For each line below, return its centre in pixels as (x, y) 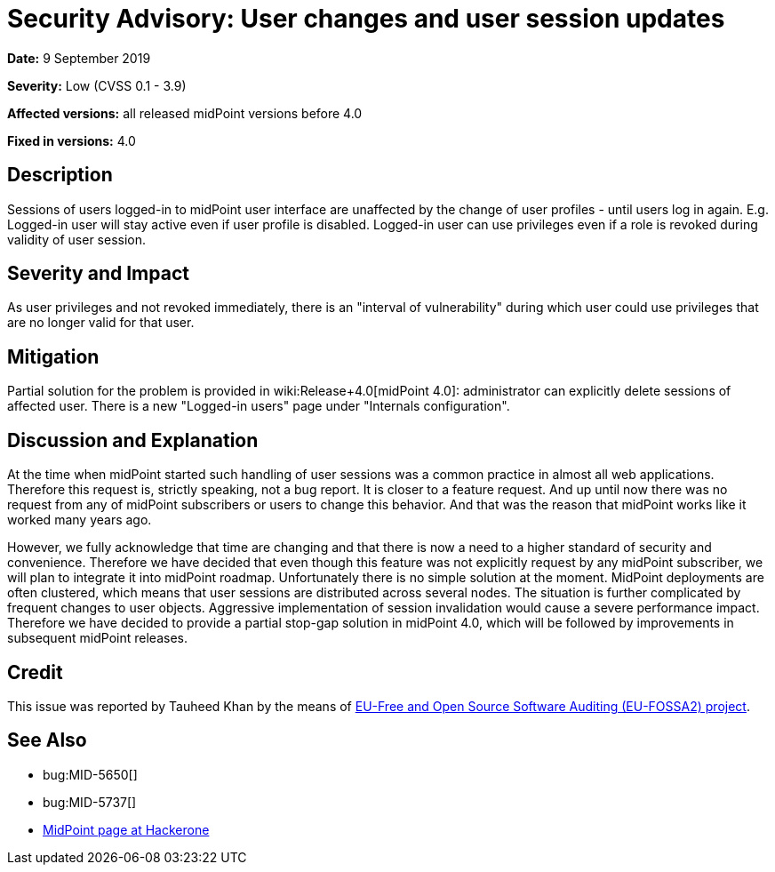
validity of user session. (77, 239)
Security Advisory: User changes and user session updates (366, 19)
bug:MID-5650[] (90, 774)
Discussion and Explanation (133, 440)
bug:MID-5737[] (90, 802)
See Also (47, 740)
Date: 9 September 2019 (79, 58)
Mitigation (53, 356)
